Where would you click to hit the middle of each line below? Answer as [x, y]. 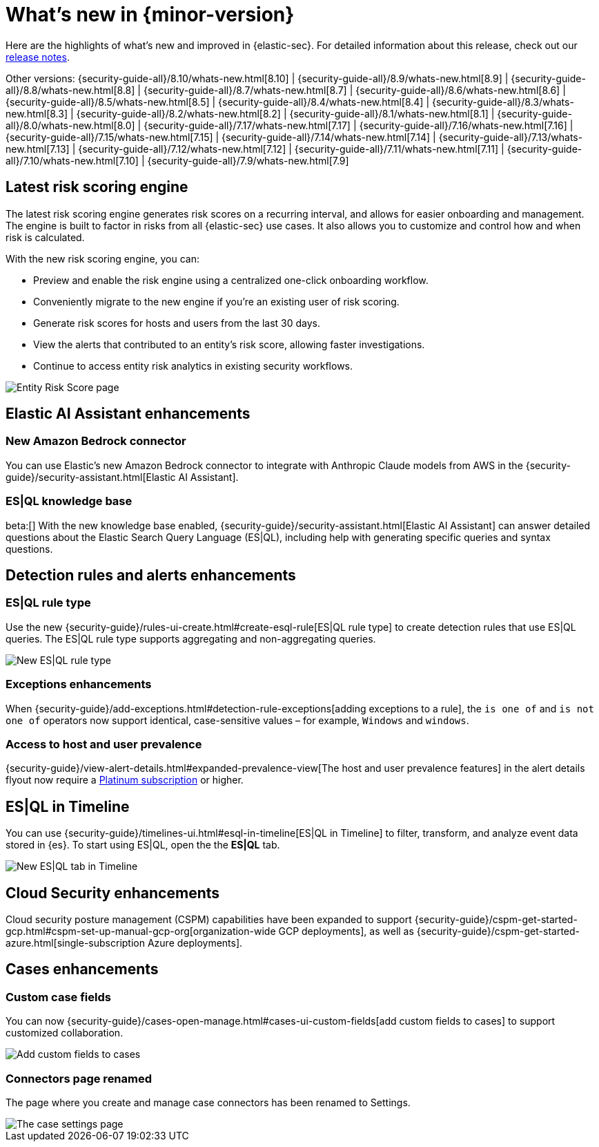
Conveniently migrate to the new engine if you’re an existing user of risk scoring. [216, 301]
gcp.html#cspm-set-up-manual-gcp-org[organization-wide [141, 931]
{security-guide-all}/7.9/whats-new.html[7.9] [248, 160]
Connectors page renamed [79, 1078]
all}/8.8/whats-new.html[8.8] [70, 90]
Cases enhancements [82, 969]
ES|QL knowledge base [69, 501]
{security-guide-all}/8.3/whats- [503, 102]
